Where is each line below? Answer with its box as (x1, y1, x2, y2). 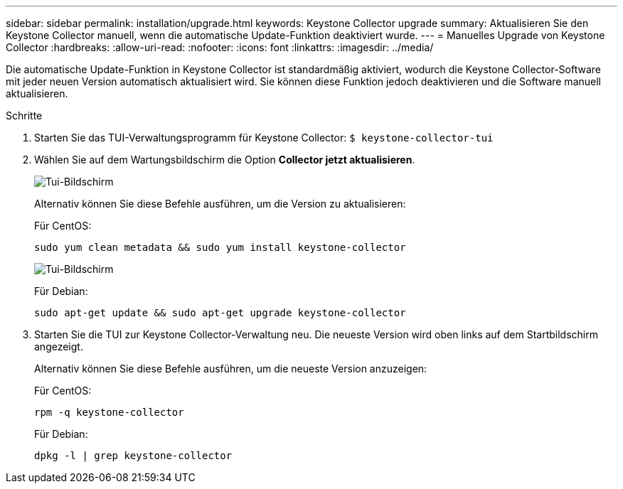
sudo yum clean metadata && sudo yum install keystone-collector (34, 242, 406, 253)
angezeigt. (34, 340, 83, 353)
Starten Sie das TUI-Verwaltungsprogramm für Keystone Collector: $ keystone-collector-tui (34, 131, 494, 144)
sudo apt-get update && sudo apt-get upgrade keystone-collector (34, 307, 406, 318)
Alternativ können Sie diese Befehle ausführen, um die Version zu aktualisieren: (34, 198, 406, 210)
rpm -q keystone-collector (34, 407, 184, 418)
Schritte (6, 109, 43, 122)
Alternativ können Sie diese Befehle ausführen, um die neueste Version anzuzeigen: (34, 362, 427, 375)
